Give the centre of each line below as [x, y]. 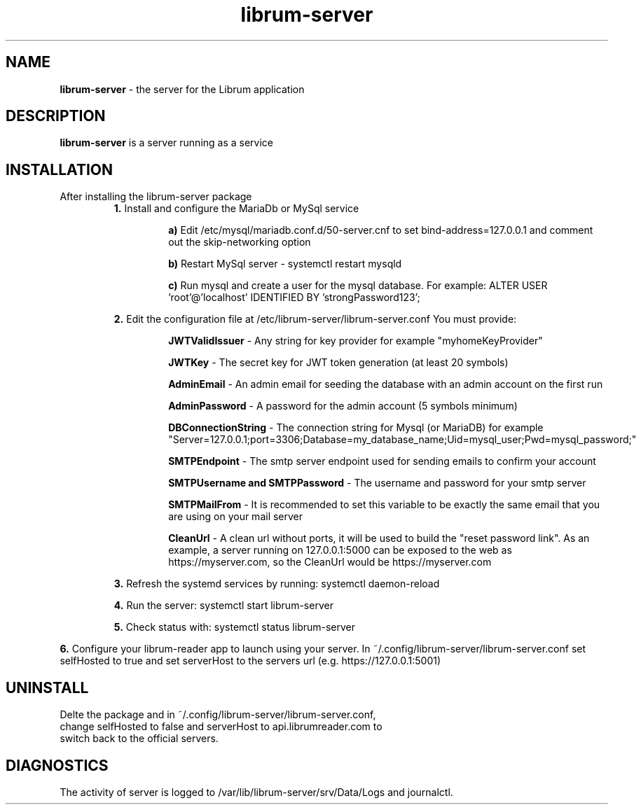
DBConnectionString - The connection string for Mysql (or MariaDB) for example [356, 428]
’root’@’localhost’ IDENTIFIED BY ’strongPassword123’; [294, 298]
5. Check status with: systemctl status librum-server [235, 627]
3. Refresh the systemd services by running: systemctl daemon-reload [277, 584]
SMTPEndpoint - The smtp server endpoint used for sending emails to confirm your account [382, 461]
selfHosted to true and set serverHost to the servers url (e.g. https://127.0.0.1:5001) [250, 661]
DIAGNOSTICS [57, 765]
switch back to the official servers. [139, 739]
